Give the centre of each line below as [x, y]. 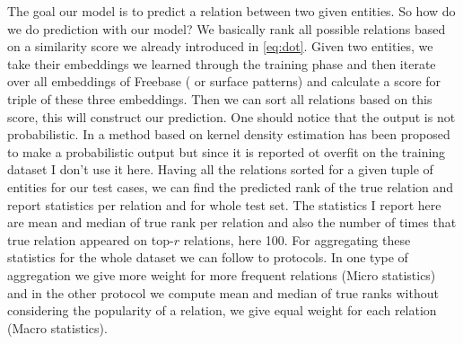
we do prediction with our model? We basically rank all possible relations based [227, 28]
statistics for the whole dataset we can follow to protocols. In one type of [208, 257]
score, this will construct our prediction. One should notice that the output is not [231, 116]
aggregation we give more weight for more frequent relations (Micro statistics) [222, 274]
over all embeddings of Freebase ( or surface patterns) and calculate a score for [224, 81]
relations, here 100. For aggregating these [297, 239]
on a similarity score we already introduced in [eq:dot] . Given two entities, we [220, 46]
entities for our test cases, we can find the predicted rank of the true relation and [231, 186]
